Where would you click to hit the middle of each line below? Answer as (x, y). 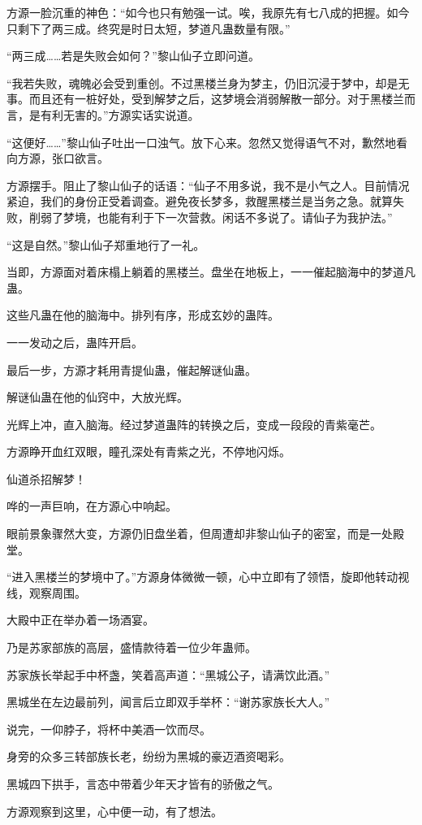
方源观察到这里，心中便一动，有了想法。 (114, 811)
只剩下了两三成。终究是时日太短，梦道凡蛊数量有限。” (149, 28)
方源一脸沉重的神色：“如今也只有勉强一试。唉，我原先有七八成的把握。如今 (208, 12)
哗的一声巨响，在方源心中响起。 (92, 506)
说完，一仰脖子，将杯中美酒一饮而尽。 (109, 729)
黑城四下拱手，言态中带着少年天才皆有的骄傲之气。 (143, 784)
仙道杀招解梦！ (46, 478)
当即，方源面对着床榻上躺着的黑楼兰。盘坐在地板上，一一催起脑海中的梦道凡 (211, 272)
